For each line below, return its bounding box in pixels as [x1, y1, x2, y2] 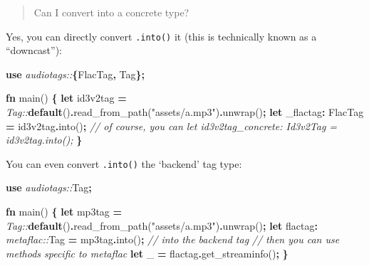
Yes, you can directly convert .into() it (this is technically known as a [6, 28, 317, 43]
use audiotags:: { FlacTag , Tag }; [6, 66, 145, 81]
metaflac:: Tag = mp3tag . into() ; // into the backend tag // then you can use [6, 232, 340, 247]
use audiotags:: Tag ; [6, 180, 92, 195]
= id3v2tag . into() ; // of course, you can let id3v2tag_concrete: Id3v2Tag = [6, 118, 338, 133]
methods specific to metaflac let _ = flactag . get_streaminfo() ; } [6, 245, 289, 260]
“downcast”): [6, 43, 63, 58]
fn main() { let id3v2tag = [6, 90, 127, 105]
